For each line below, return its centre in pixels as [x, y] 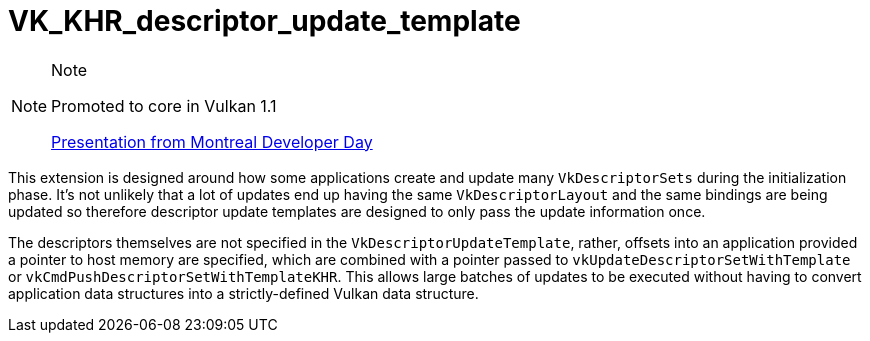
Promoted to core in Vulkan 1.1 [164, 105]
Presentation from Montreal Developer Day [212, 141]
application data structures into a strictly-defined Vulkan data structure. [243, 293]
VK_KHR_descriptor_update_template [264, 21]
